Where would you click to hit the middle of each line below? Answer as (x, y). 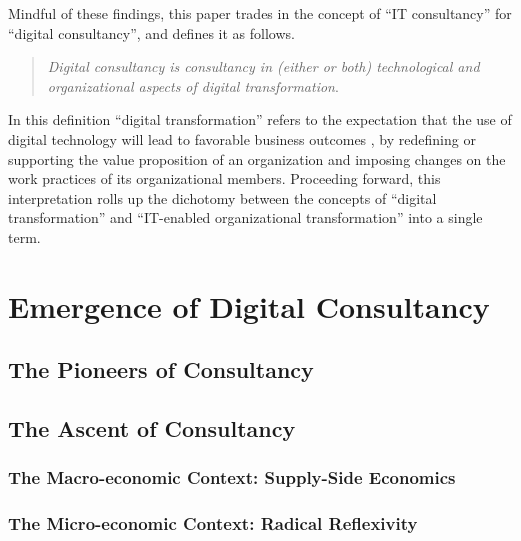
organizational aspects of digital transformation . (193, 85)
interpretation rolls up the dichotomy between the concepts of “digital (222, 197)
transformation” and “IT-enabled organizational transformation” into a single (245, 217)
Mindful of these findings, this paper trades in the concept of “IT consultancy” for (260, 13)
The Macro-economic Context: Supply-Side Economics (232, 477)
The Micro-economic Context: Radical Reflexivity (213, 523)
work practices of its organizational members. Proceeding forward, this (224, 178)
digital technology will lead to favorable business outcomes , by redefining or (242, 138)
